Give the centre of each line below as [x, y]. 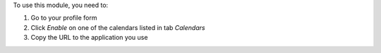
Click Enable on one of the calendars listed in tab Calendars [118, 27]
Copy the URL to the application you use [89, 38]
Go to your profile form [64, 18]
